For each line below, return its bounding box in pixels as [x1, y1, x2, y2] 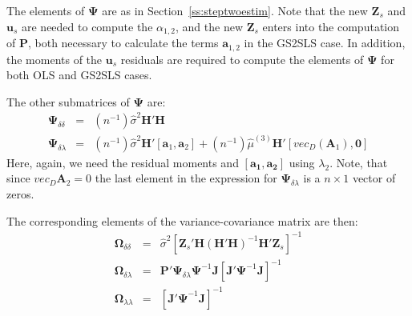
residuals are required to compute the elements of [120, 50, 364, 67]
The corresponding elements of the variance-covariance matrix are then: [6, 212, 358, 229]
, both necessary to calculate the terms [27, 34, 219, 51]
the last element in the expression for [95, 170, 277, 186]
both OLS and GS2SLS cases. [6, 66, 152, 83]
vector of [352, 170, 396, 186]
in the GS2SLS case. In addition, [244, 34, 406, 51]
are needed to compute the [22, 18, 153, 34]
